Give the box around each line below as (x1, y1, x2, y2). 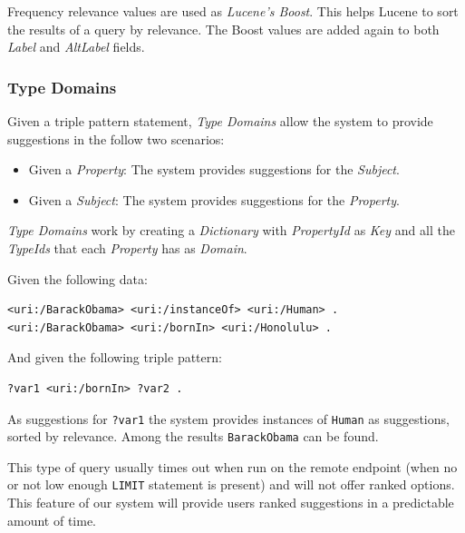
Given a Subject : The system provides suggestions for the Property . (28, 190, 400, 209)
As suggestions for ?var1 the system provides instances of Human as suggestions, (7, 409, 450, 428)
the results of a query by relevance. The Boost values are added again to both (7, 19, 440, 38)
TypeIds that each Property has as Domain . (7, 238, 247, 257)
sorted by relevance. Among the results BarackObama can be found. (7, 427, 379, 446)
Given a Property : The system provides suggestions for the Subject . (28, 160, 400, 179)
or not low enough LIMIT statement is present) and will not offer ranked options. (7, 475, 455, 494)
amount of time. (7, 510, 96, 529)
